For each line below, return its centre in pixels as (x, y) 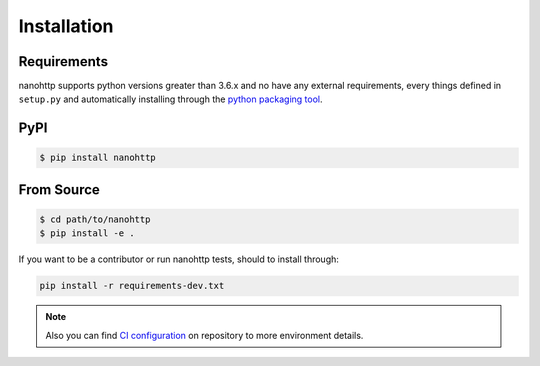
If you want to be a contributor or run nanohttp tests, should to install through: (179, 259)
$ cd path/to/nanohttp (95, 219)
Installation (66, 26)
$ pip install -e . (87, 233)
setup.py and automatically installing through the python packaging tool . (170, 99)
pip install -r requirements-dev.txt (132, 286)
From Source (59, 189)
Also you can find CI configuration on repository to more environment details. (204, 335)
